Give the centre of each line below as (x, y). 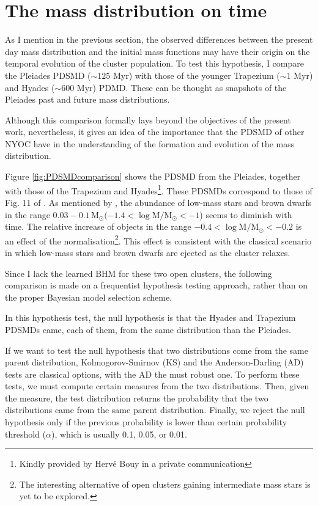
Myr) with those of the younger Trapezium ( (196, 75)
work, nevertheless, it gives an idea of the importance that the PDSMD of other (155, 132)
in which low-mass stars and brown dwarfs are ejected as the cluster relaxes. (148, 252)
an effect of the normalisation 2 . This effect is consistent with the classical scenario (158, 240)
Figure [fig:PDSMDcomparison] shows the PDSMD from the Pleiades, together (153, 176)
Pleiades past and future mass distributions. (87, 99)
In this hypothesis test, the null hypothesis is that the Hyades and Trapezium (150, 317)
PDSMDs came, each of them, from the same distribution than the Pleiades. (148, 329)
